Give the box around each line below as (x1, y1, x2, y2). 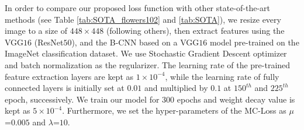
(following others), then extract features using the (106, 24, 285, 37)
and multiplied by (144, 82, 208, 94)
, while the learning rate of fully (165, 70, 279, 82)
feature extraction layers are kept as (5, 70, 134, 82)
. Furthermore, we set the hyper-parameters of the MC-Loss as (62, 104, 286, 117)
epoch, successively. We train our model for (5, 93, 160, 105)
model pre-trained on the (209, 36, 299, 48)
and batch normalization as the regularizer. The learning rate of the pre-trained (5, 58, 291, 71)
